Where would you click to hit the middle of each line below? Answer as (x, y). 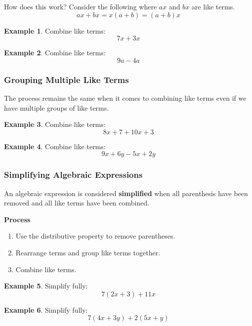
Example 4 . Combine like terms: (55, 146)
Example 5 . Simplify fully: (46, 286)
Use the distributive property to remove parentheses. (95, 236)
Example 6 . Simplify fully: (46, 309)
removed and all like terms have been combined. (77, 203)
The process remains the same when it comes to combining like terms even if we (125, 98)
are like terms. (213, 6)
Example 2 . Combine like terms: (55, 53)
